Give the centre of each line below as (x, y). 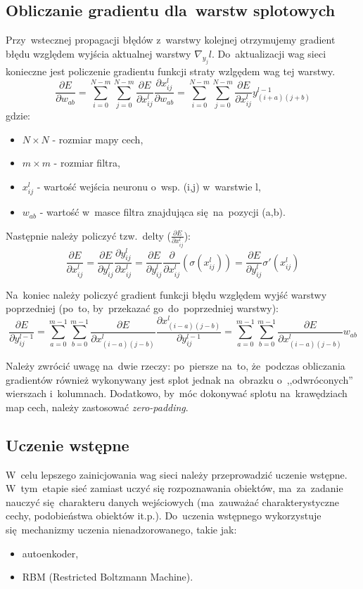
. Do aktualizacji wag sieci (269, 53)
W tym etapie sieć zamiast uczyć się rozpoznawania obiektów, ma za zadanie (174, 488)
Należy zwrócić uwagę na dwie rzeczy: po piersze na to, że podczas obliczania (176, 366)
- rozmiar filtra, (87, 163)
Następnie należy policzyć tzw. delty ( (88, 235)
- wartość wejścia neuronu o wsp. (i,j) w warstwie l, (149, 186)
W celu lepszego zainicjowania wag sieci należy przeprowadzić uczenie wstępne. (177, 474)
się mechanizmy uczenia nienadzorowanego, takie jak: (121, 530)
